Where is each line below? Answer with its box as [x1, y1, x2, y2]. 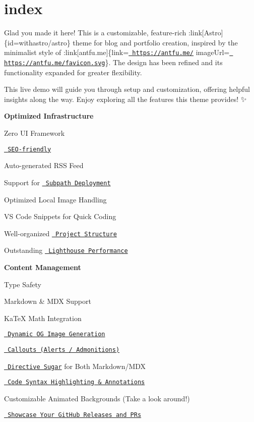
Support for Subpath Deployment [4, 177, 111, 187]
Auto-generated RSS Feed [4, 160, 84, 171]
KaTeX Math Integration [4, 312, 82, 323]
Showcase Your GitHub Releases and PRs [8, 411, 142, 418]
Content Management [4, 262, 81, 272]
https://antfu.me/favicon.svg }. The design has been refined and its [4, 57, 223, 67]
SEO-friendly [8, 145, 51, 153]
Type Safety [4, 279, 41, 289]
